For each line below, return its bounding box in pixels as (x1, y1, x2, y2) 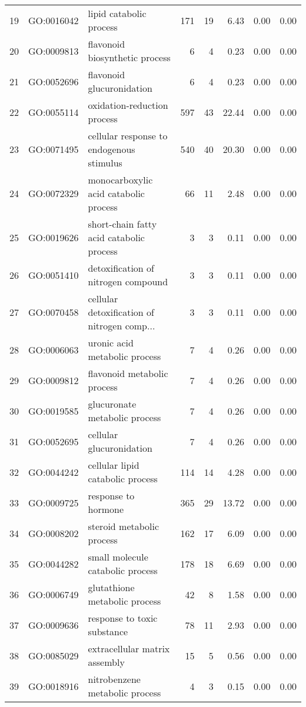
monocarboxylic (88, 173, 153, 186)
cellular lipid (88, 458, 139, 472)
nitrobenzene (88, 672, 141, 686)
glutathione (88, 581, 135, 594)
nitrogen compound (88, 275, 168, 288)
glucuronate (88, 397, 137, 411)
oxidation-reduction (88, 98, 168, 112)
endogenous (88, 142, 135, 156)
